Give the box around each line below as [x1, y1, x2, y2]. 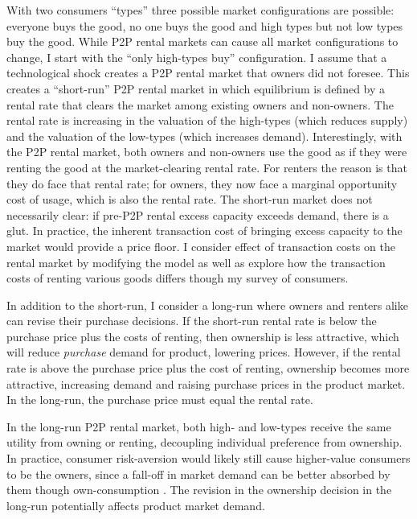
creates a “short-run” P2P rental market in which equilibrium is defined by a [6, 80, 386, 97]
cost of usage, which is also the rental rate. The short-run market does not [6, 191, 373, 208]
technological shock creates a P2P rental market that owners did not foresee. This [6, 64, 410, 81]
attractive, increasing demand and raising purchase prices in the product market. [6, 375, 406, 392]
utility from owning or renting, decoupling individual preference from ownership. [6, 434, 403, 451]
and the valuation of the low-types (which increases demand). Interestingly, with [6, 127, 403, 144]
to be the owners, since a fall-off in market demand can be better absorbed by [6, 465, 390, 482]
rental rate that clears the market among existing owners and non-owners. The [6, 96, 394, 113]
